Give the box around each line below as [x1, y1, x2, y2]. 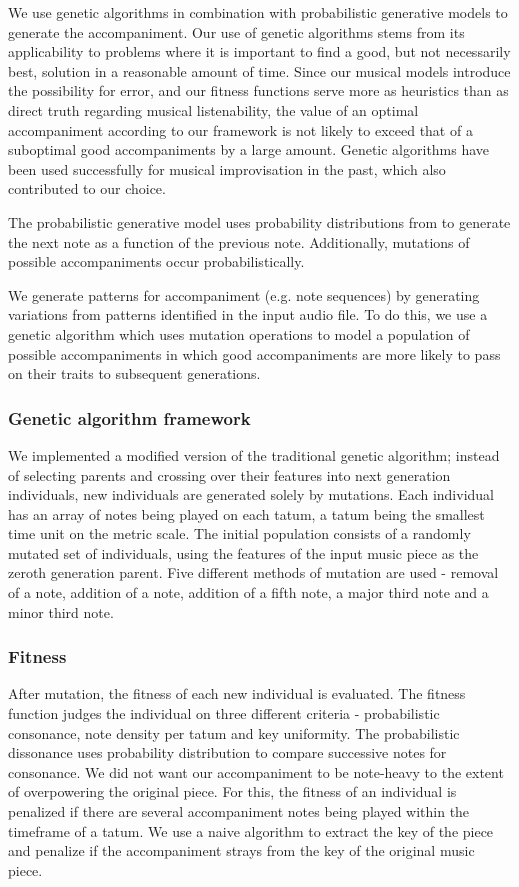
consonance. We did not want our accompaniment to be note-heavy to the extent [8, 761, 504, 782]
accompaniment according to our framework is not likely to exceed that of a [8, 119, 473, 140]
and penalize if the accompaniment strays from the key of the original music [8, 840, 475, 861]
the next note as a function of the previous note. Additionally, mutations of [8, 231, 470, 252]
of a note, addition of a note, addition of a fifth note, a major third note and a [8, 582, 489, 603]
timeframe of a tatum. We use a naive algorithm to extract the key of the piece [8, 820, 494, 841]
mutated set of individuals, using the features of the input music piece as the [8, 542, 479, 563]
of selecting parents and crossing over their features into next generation [8, 464, 451, 485]
